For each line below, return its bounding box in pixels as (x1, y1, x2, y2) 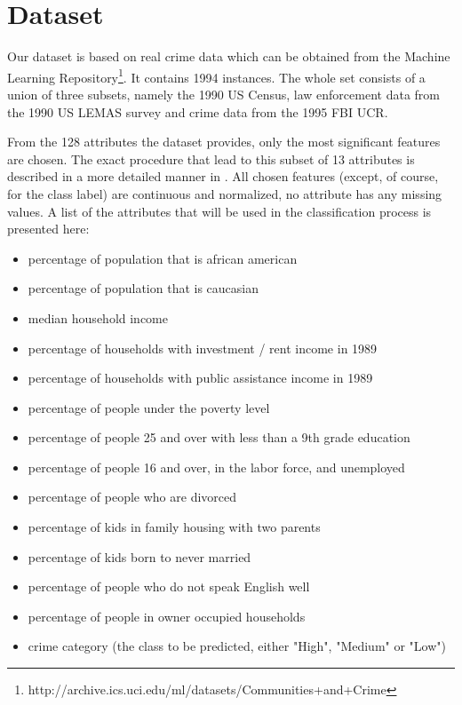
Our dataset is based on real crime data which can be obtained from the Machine (7, 47, 450, 66)
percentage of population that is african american (28, 249, 298, 267)
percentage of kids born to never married (28, 547, 251, 566)
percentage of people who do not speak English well (28, 577, 310, 596)
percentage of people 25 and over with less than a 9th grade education (28, 428, 410, 447)
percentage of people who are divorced (28, 487, 237, 506)
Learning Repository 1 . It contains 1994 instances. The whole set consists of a (7, 65, 426, 86)
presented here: (7, 219, 90, 238)
